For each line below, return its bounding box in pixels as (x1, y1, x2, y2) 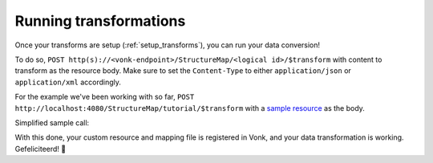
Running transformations (14, 12, 186, 30)
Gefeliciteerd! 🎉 (14, 144, 67, 153)
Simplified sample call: (14, 117, 90, 128)
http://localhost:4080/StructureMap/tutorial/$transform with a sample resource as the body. (14, 103, 365, 112)
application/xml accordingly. (14, 77, 122, 87)
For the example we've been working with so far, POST (14, 92, 195, 102)
